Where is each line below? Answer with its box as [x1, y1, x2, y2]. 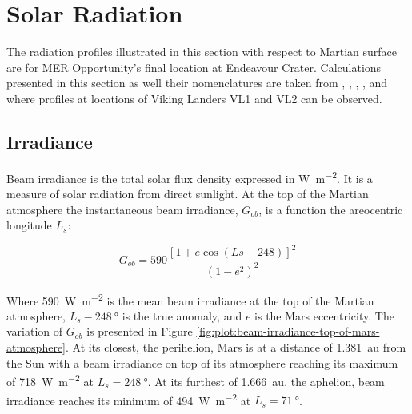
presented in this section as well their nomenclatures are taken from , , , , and [6, 74, 388, 91]
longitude [6, 217, 52, 233]
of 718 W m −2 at [6, 371, 94, 389]
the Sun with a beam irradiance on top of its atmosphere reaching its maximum [6, 354, 398, 371]
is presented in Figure [86, 323, 193, 340]
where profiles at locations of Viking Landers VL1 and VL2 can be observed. [6, 90, 382, 106]
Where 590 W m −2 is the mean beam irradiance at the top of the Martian [6, 289, 374, 309]
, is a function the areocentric [258, 201, 403, 217]
